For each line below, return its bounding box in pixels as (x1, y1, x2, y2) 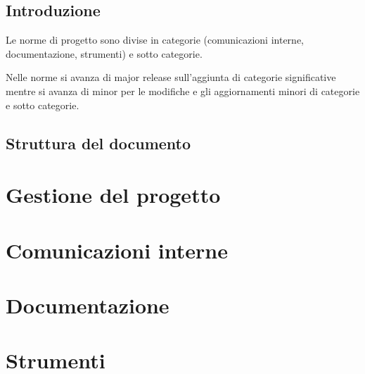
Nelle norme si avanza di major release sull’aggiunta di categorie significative (6, 70, 336, 85)
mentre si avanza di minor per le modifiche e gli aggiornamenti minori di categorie (6, 83, 360, 98)
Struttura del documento (6, 132, 191, 154)
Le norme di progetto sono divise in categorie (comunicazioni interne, (6, 32, 304, 47)
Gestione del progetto (6, 180, 221, 209)
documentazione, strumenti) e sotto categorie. (6, 46, 203, 61)
